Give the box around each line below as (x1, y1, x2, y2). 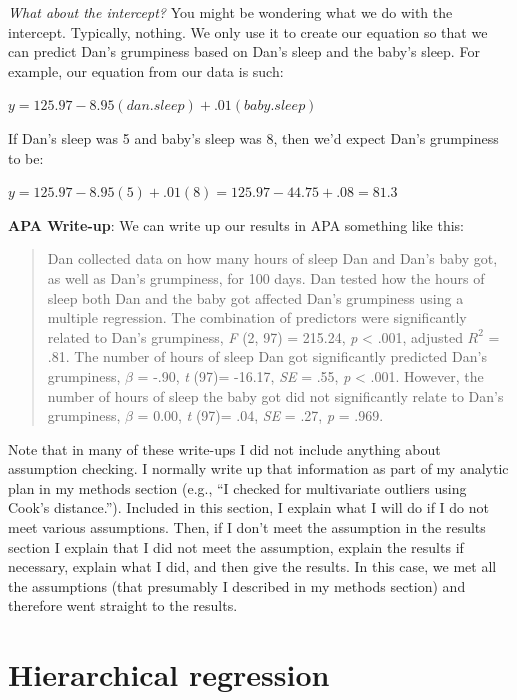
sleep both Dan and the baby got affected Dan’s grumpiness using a (47, 287, 464, 308)
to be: (8, 147, 44, 168)
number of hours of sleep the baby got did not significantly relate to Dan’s (47, 385, 504, 406)
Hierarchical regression (8, 654, 330, 695)
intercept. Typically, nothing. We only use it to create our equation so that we (8, 21, 488, 42)
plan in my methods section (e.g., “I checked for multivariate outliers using (8, 477, 467, 498)
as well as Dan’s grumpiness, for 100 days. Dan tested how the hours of (47, 267, 485, 288)
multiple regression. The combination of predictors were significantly (47, 307, 467, 328)
